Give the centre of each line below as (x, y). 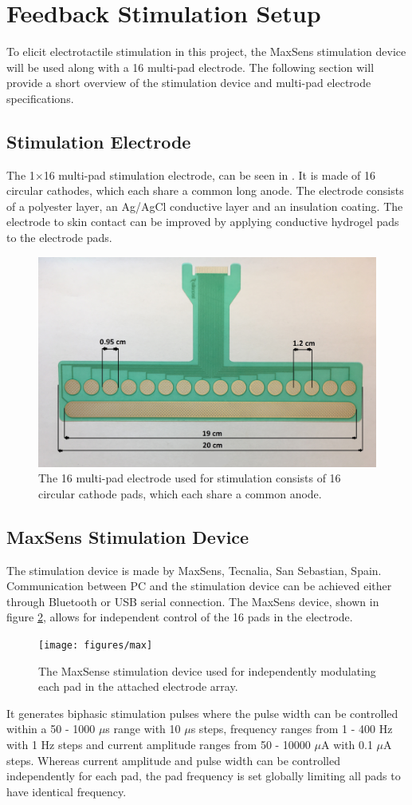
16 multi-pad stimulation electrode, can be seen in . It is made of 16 (210, 174)
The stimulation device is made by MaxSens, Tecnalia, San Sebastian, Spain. (194, 570)
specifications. (40, 98)
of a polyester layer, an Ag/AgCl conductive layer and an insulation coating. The (205, 206)
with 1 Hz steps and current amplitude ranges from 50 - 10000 (159, 744)
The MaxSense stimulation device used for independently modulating (207, 670)
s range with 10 (143, 729)
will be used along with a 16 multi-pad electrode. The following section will (190, 67)
